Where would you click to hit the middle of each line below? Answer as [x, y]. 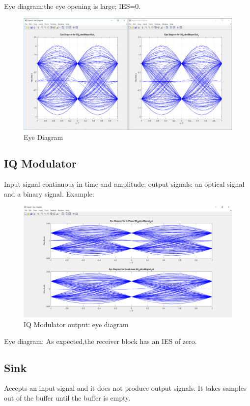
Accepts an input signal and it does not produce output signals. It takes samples [125, 388]
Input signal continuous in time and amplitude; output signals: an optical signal [124, 184]
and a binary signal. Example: [49, 193]
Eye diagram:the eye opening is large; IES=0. [72, 6]
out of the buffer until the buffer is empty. [67, 397]
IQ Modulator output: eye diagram [76, 324]
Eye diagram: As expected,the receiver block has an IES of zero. [100, 341]
